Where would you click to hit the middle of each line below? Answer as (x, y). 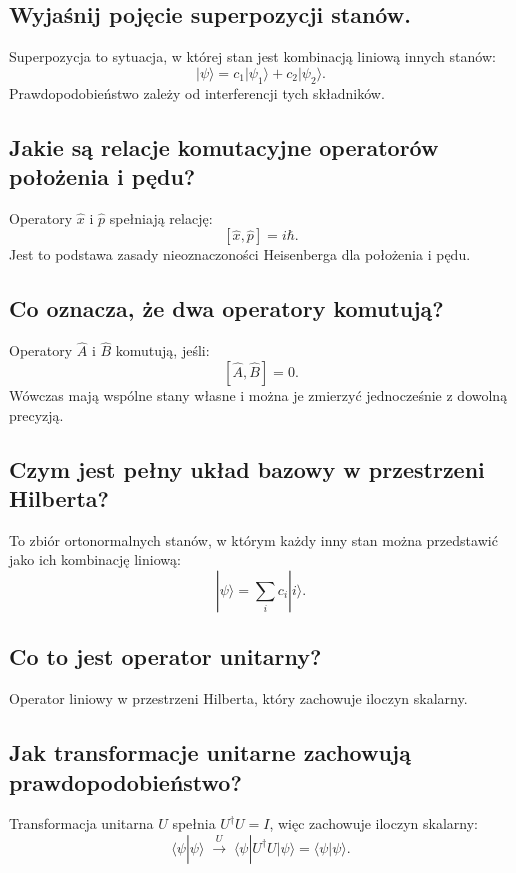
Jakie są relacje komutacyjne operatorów (224, 146)
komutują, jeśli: (162, 350)
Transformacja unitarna (81, 823)
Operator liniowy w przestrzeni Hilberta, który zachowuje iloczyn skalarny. (238, 698)
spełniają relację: (161, 217)
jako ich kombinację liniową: (95, 559)
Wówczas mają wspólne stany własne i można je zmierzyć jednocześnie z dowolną (258, 394)
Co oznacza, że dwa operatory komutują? (226, 308)
